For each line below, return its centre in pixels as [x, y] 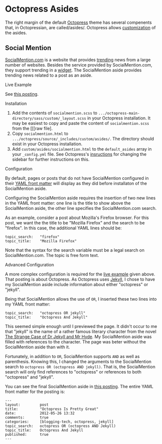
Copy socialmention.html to [40, 133]
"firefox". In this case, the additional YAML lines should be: [64, 228]
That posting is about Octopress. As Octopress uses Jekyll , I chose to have [80, 279]
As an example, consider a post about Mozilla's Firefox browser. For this [77, 218]
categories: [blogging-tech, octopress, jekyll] [59, 422]
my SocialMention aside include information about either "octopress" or [77, 284]
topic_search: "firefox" [32, 237]
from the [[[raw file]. [32, 128]
